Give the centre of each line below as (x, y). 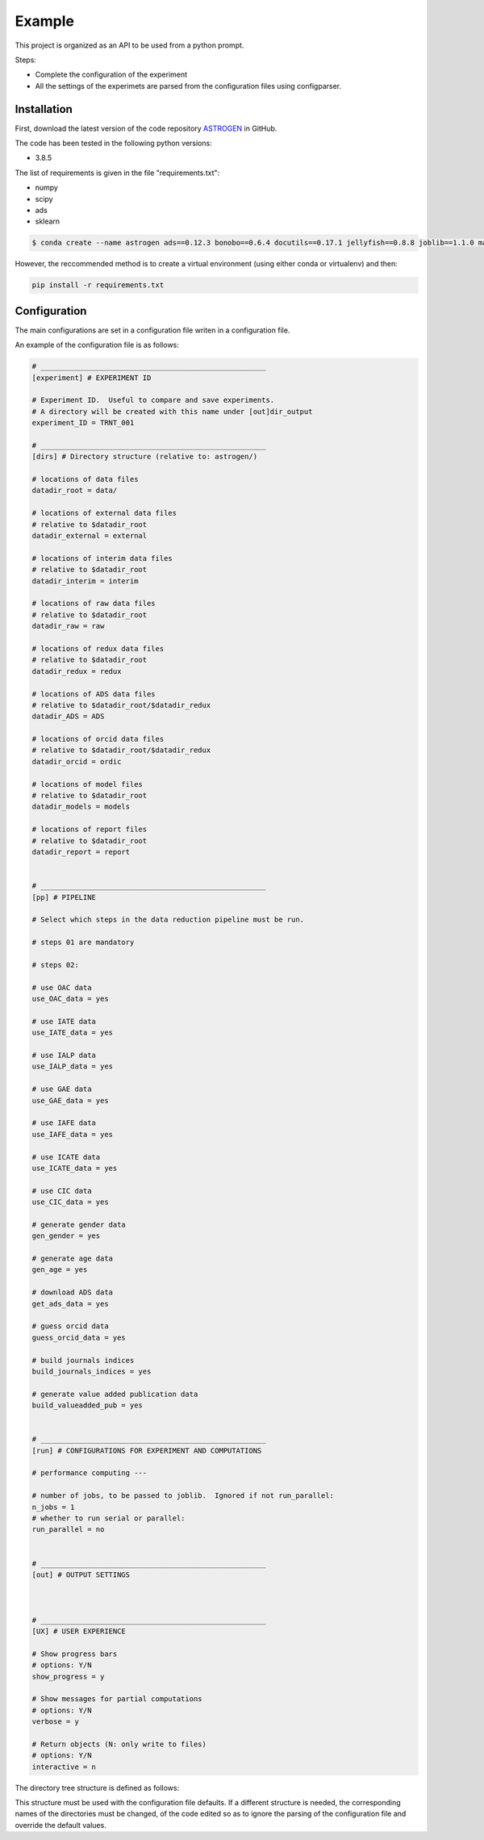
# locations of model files (87, 784)
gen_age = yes (60, 1270)
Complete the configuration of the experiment (111, 75)
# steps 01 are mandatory (83, 943)
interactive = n (64, 1767)
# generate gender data (79, 1224)
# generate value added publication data (115, 1394)
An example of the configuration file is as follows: (97, 345)
